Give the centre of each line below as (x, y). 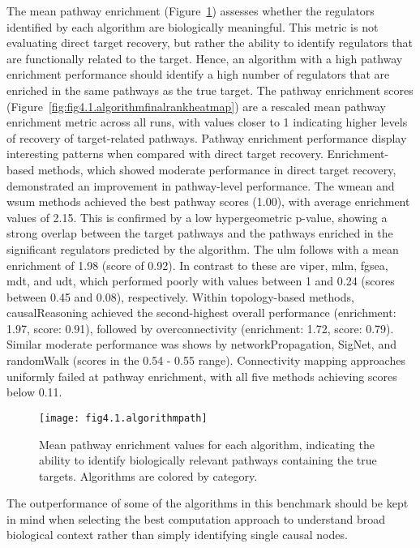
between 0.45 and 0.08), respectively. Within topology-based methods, (180, 296)
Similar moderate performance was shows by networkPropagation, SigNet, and (201, 344)
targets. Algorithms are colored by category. (148, 475)
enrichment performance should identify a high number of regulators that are (198, 74)
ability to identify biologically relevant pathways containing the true (208, 460)
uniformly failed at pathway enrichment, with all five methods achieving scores (202, 376)
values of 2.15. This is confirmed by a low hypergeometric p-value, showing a (197, 217)
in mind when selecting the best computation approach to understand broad (196, 518)
